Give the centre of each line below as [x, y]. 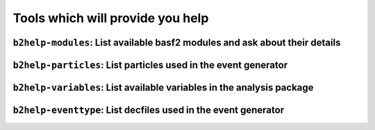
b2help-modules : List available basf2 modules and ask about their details [177, 43]
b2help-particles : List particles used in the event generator [150, 65]
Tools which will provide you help [111, 18]
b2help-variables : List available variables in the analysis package [163, 87]
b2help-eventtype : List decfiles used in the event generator [149, 110]
